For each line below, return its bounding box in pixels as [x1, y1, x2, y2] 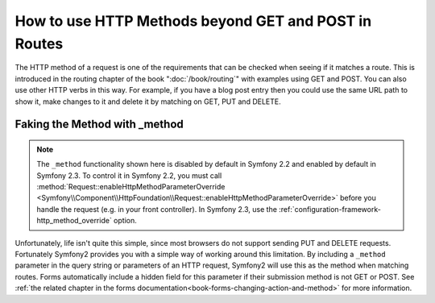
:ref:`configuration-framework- [279, 204, 382, 214]
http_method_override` [36, 216, 112, 226]
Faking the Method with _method [14, 118, 184, 131]
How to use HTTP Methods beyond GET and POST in [14, 12, 372, 30]
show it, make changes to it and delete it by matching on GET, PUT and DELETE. [14, 97, 281, 106]
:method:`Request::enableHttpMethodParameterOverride [36, 182, 226, 192]
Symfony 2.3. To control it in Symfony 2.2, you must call [36, 170, 222, 181]
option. [113, 216, 137, 226]
